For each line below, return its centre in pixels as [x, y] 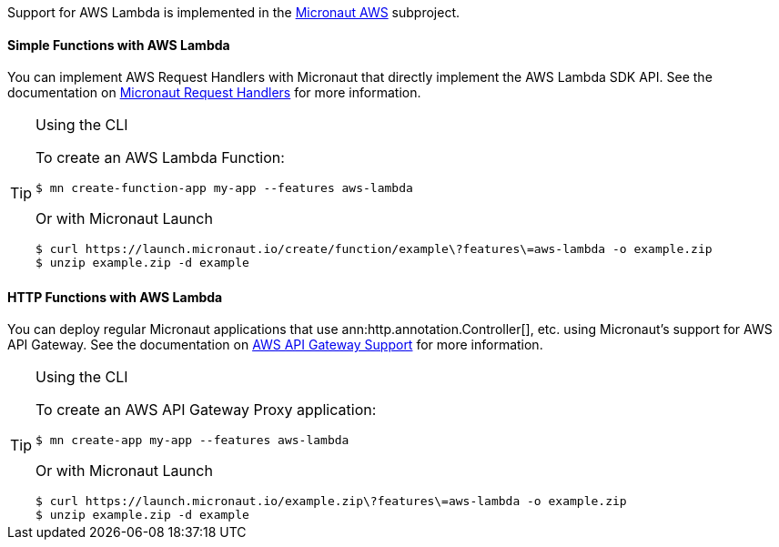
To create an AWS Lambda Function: [160, 158]
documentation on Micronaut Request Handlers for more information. [214, 93]
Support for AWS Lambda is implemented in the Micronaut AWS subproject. [234, 12]
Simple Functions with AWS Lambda [119, 45]
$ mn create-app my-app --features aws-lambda [192, 441]
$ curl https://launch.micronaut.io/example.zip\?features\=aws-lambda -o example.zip [331, 501]
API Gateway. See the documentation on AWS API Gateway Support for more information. [275, 345]
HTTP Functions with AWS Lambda [115, 297]
